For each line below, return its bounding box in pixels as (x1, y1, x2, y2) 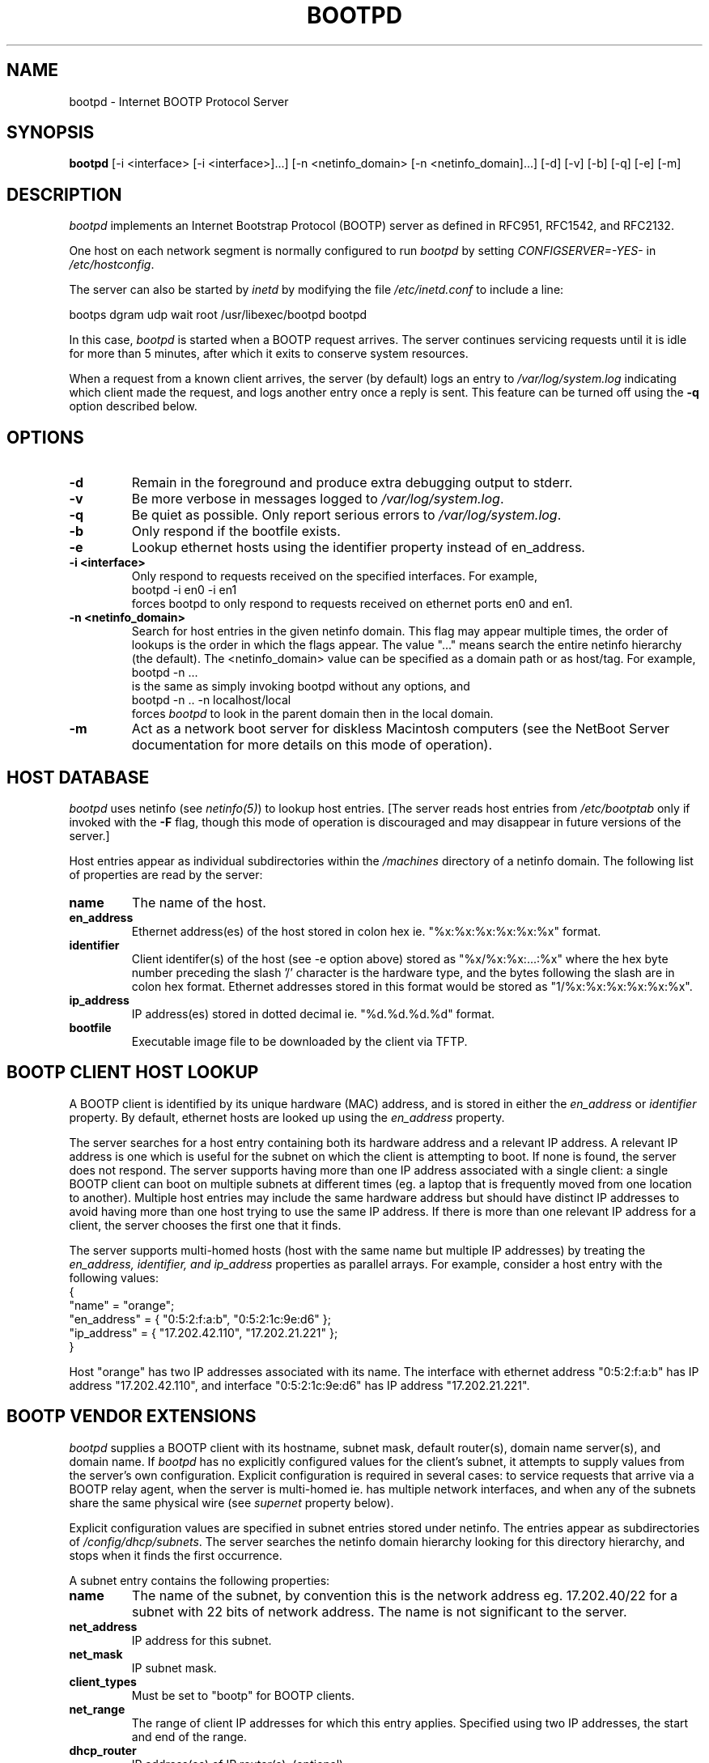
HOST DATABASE (6, 767, 150, 788)
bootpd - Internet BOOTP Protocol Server (69, 94, 289, 108)
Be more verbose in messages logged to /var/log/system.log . (131, 491, 504, 508)
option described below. (69, 399, 197, 414)
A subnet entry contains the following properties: (69, 1573, 330, 1587)
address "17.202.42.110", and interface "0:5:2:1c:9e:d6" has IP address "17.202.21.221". (69, 1378, 530, 1392)
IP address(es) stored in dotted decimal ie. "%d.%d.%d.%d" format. (131, 1006, 495, 1021)
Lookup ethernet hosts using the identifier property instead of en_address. (131, 539, 585, 556)
